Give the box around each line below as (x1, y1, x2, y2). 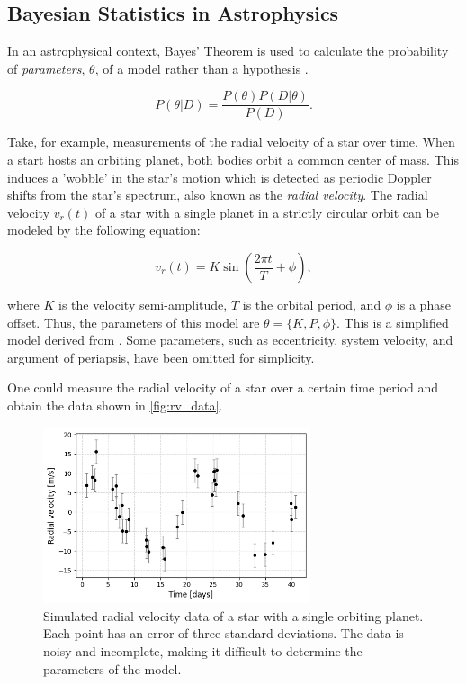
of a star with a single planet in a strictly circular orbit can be (94, 202, 439, 221)
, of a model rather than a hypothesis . (94, 58, 309, 77)
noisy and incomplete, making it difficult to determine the (43, 642, 363, 661)
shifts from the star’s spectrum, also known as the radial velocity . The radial (7, 185, 428, 204)
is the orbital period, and (242, 295, 381, 314)
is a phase (396, 295, 451, 314)
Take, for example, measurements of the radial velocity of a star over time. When (7, 132, 455, 151)
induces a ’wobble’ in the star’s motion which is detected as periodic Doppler (7, 167, 432, 186)
